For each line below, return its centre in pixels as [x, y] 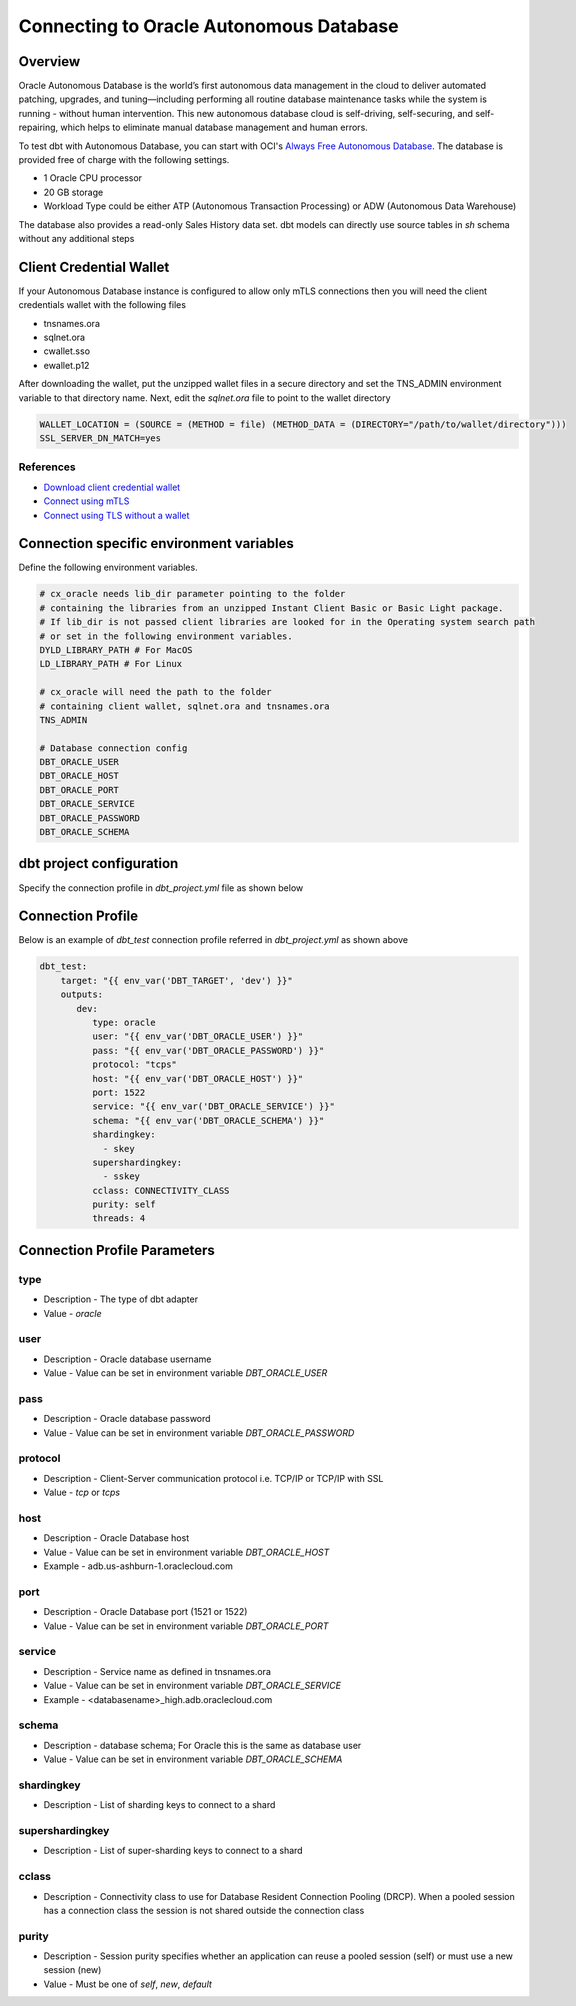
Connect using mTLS [86, 501]
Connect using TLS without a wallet [116, 515]
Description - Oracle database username [127, 1359]
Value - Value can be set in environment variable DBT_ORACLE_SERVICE [192, 1686]
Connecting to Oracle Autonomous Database [208, 26]
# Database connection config [113, 748]
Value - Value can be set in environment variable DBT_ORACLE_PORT [186, 1626]
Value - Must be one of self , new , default [127, 1984]
